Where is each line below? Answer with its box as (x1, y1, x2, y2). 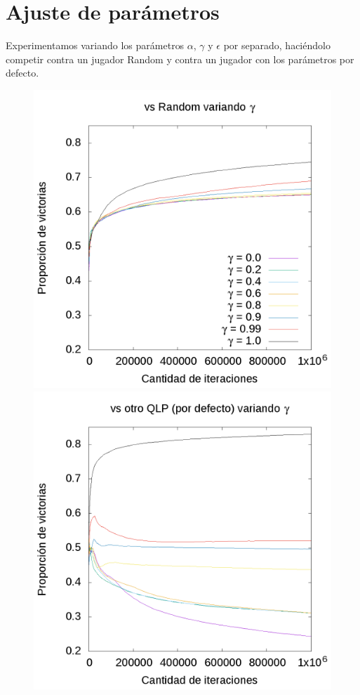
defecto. (6, 65, 39, 80)
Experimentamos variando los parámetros (6, 38, 185, 53)
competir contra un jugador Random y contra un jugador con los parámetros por (6, 51, 354, 66)
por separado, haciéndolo (223, 38, 331, 53)
